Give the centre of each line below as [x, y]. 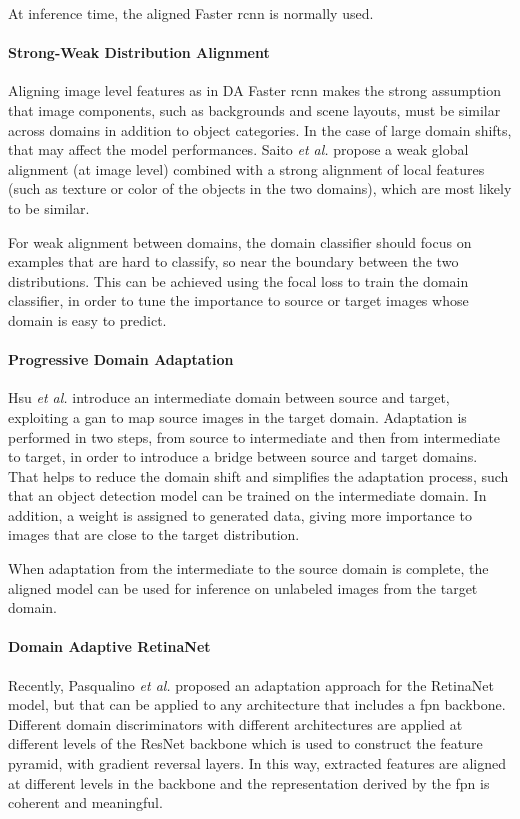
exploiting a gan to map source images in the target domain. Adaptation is [237, 416]
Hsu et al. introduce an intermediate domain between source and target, [229, 397]
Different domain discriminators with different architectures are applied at [235, 723]
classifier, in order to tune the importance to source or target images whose [238, 300]
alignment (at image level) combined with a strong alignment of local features [246, 168]
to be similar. [49, 207]
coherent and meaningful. [85, 802]
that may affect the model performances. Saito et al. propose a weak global [238, 149]
